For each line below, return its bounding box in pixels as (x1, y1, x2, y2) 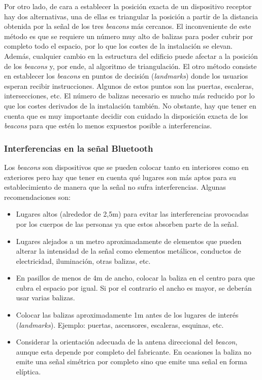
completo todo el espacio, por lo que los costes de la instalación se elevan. (4, 41, 233, 51)
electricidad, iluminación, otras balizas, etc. (16, 255, 151, 266)
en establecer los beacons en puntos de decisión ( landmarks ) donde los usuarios (4, 71, 248, 81)
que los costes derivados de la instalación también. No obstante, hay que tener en (4, 100, 256, 111)
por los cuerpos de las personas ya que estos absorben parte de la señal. (16, 218, 239, 229)
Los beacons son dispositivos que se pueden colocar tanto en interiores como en (4, 161, 249, 172)
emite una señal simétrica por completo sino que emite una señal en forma (16, 356, 247, 367)
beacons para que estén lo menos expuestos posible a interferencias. (4, 120, 212, 131)
